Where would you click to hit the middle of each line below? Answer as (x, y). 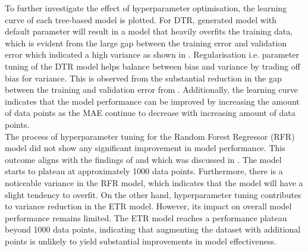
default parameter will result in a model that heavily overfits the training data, (149, 31)
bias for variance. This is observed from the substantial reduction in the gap (143, 78)
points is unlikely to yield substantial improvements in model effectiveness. (141, 241)
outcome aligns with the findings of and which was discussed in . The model (143, 159)
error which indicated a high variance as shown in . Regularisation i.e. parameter (152, 54)
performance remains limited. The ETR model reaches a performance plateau (146, 217)
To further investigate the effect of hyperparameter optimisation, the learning (146, 8)
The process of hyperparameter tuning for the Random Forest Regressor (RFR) (150, 136)
